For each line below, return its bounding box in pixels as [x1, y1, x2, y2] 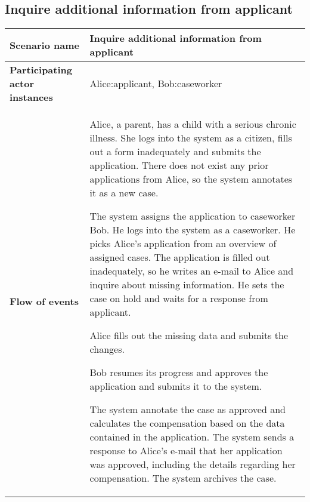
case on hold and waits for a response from [89, 291, 268, 306]
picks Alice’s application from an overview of [89, 236, 277, 251]
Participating [10, 63, 72, 77]
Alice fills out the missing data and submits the [89, 328, 289, 343]
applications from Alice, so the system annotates [89, 172, 293, 186]
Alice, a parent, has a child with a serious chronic [89, 117, 296, 131]
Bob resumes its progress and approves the [89, 365, 268, 380]
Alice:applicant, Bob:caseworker [89, 76, 222, 91]
